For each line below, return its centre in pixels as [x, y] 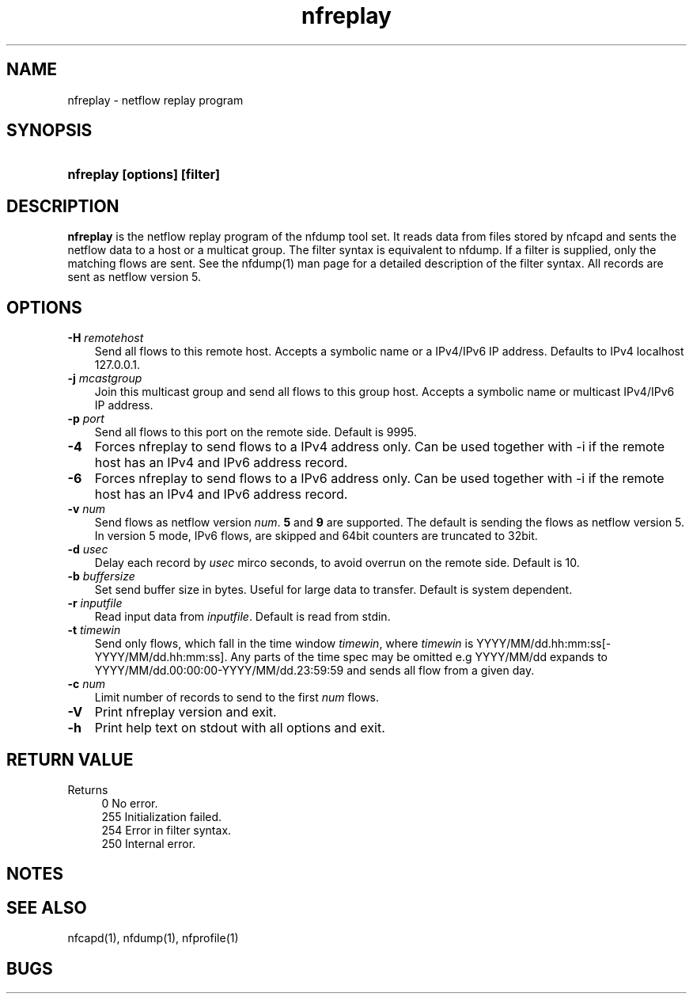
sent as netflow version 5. [134, 277]
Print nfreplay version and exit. [186, 712]
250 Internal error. [149, 843]
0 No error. [130, 803]
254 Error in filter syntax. [167, 830]
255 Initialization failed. [162, 816]
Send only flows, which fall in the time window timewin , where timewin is [284, 644]
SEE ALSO [47, 907]
